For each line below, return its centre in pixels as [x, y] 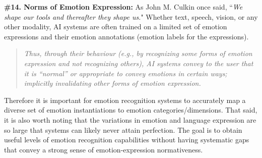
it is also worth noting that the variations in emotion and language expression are [130, 119]
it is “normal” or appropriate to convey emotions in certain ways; [125, 73]
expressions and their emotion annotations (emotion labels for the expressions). [126, 36]
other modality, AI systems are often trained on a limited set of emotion [116, 27]
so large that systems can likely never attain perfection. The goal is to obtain [123, 129]
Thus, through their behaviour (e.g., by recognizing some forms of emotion [138, 53]
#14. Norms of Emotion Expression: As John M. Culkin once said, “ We [123, 7]
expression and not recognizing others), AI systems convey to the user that [139, 63]
